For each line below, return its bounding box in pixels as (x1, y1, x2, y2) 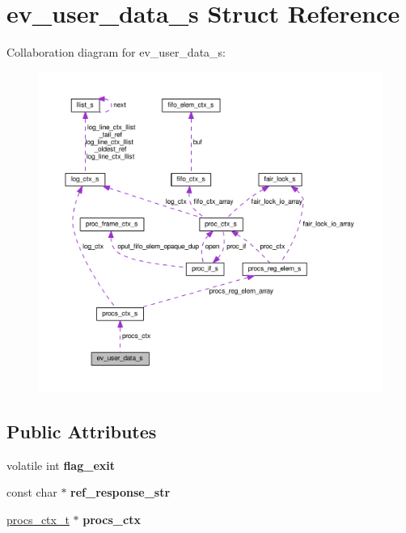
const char (6, 484, 57, 501)
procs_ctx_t (6, 510, 70, 527)
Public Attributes (6, 418, 157, 443)
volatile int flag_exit (6, 456, 115, 473)
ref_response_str (70, 484, 171, 501)
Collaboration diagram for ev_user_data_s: (6, 44, 226, 61)
